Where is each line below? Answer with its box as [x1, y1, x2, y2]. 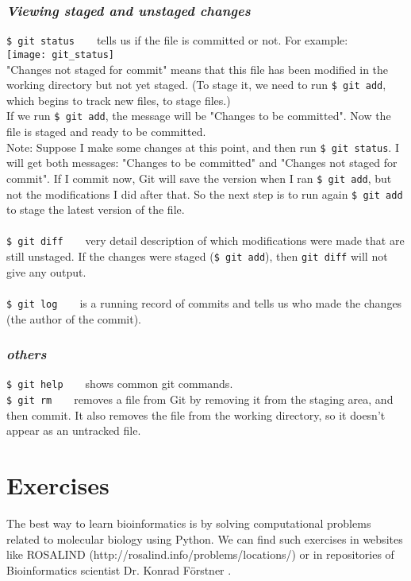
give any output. [6, 263, 86, 280]
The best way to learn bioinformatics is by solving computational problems [6, 514, 371, 531]
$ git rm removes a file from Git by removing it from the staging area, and [6, 391, 394, 407]
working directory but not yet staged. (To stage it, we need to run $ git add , [6, 76, 386, 93]
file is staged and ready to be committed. [6, 123, 206, 140]
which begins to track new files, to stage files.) [6, 91, 231, 108]
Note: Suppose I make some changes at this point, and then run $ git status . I [6, 138, 399, 155]
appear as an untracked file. [6, 422, 141, 439]
